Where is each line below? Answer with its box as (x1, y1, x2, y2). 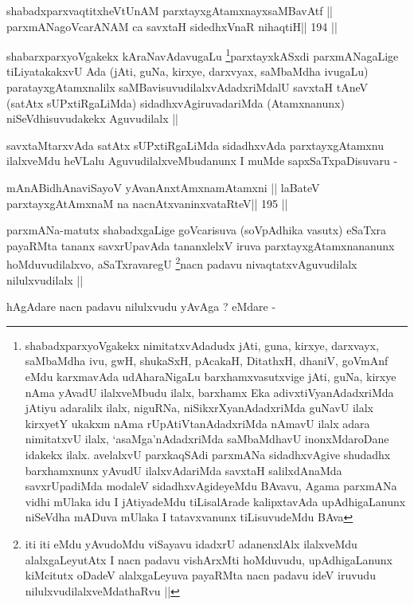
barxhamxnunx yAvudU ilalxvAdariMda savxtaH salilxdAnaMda (25, 462, 342, 478)
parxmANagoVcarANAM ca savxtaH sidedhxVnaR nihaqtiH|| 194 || (6, 18, 338, 34)
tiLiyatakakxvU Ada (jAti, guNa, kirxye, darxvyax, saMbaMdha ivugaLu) (6, 63, 369, 80)
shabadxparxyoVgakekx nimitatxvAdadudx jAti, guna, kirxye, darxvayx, (25, 336, 379, 353)
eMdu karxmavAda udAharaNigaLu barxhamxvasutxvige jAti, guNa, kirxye (25, 368, 396, 384)
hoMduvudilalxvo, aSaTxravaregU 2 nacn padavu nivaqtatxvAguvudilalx (6, 253, 357, 273)
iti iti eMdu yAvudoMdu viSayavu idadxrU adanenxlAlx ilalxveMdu (25, 535, 357, 552)
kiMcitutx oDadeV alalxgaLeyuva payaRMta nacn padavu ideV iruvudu (25, 567, 376, 583)
